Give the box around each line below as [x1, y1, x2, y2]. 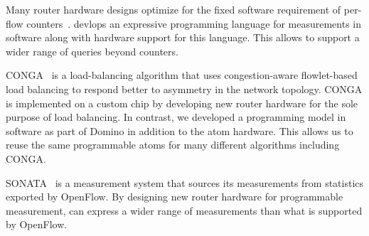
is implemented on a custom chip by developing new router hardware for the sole [6, 95, 358, 110]
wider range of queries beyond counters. [6, 43, 178, 58]
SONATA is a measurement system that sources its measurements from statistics [6, 175, 364, 190]
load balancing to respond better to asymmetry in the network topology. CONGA [6, 81, 363, 96]
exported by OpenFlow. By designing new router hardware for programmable [6, 189, 343, 204]
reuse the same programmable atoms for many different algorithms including [6, 137, 340, 152]
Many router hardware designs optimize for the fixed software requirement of [6, 2, 341, 16]
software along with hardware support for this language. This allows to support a [6, 30, 360, 45]
